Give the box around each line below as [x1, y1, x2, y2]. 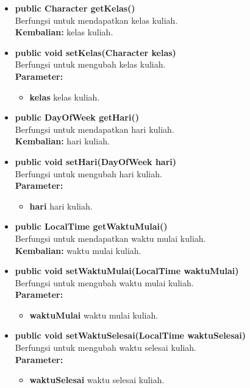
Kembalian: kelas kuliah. [15, 26, 113, 38]
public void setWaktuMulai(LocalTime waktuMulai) [15, 264, 239, 277]
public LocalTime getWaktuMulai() [15, 220, 168, 233]
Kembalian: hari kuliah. [15, 135, 110, 147]
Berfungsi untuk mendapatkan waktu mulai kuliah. [15, 231, 206, 244]
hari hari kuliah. [29, 199, 93, 212]
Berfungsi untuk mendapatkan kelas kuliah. [15, 13, 178, 26]
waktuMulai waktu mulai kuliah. [29, 308, 159, 321]
